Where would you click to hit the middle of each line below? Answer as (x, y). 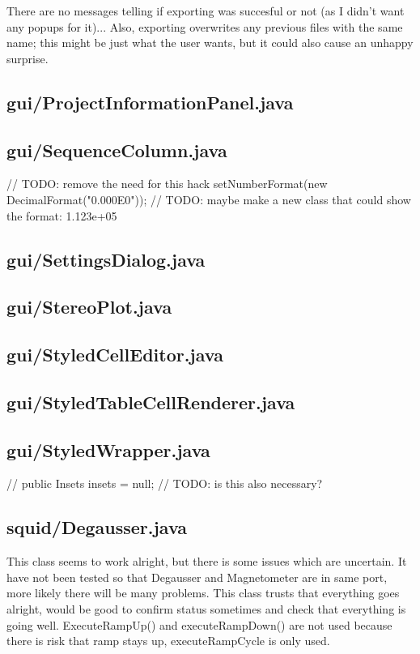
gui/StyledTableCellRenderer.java (151, 402)
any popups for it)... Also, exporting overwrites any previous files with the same (205, 26)
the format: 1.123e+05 (62, 215)
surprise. (28, 58)
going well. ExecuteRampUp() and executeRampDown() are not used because (199, 624)
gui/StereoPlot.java (89, 307)
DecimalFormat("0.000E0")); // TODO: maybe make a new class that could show (209, 199)
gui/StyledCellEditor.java (115, 355)
